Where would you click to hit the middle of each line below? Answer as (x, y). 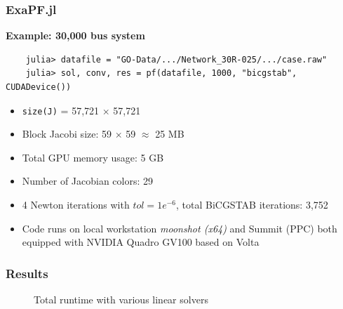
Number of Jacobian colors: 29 (88, 181)
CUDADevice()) (39, 87)
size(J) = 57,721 (61, 110)
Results (27, 273)
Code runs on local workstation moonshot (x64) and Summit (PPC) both (180, 228)
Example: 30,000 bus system (75, 35)
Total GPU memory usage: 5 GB (93, 157)
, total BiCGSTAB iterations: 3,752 (252, 205)
